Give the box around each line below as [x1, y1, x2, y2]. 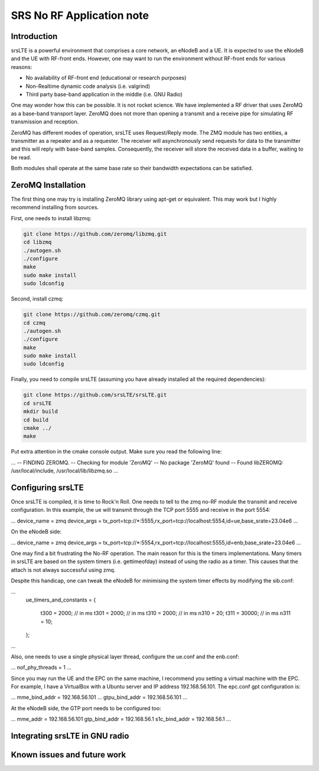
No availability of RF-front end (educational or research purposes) [25, 74, 187, 81]
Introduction [11, 31, 58, 41]
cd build [23, 416, 49, 423]
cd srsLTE [23, 400, 52, 407]
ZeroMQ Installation [11, 180, 86, 190]
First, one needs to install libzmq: [11, 214, 92, 221]
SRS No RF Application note [11, 9, 149, 22]
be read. [11, 153, 32, 161]
